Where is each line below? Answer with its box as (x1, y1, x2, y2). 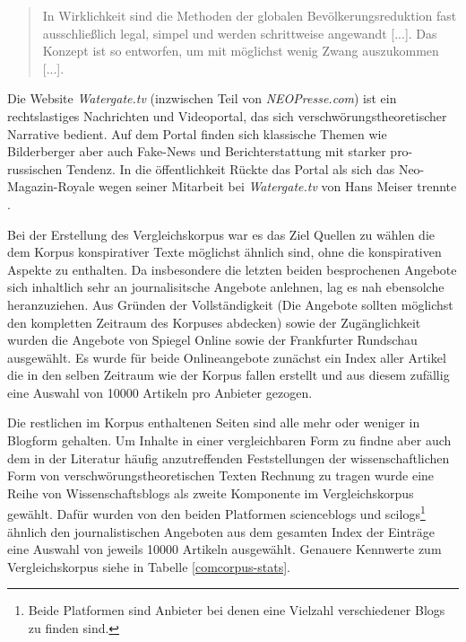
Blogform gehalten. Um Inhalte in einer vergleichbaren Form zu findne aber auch (7, 431, 452, 450)
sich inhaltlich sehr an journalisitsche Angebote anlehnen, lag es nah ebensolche (7, 277, 444, 296)
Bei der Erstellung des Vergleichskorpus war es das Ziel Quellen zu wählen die (7, 224, 436, 243)
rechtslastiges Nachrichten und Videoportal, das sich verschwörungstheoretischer (7, 106, 447, 125)
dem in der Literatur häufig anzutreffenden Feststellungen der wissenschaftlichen (7, 448, 450, 467)
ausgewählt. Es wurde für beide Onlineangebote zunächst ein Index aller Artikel (7, 347, 446, 366)
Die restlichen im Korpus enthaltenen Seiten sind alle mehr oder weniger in (7, 413, 420, 432)
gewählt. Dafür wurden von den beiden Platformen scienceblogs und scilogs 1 (7, 502, 426, 523)
